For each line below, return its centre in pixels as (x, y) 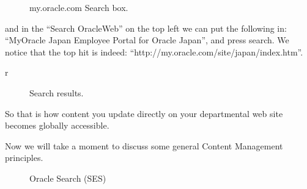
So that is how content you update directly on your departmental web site (144, 113)
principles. (24, 158)
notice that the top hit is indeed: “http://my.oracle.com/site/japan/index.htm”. (154, 52)
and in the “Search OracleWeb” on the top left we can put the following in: (146, 28)
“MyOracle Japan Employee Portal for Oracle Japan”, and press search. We (147, 40)
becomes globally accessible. (57, 125)
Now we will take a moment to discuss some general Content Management (144, 145)
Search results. (57, 92)
